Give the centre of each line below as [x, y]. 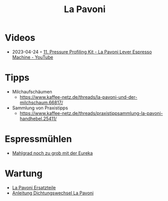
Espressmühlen [38, 139]
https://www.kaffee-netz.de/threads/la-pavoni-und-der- [78, 97]
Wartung [24, 174]
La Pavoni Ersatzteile [34, 187]
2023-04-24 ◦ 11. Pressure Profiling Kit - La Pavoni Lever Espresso [82, 52]
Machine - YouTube [33, 57]
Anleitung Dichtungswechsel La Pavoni [53, 193]
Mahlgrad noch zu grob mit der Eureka [53, 153]
